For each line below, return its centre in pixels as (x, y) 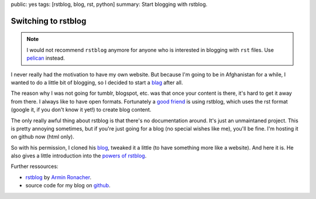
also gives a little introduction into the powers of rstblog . (79, 156)
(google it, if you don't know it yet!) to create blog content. (81, 110)
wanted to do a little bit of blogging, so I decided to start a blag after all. (97, 83)
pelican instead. (46, 58)
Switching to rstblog (49, 21)
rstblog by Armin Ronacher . (59, 177)
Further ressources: (35, 166)
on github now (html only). (42, 137)
